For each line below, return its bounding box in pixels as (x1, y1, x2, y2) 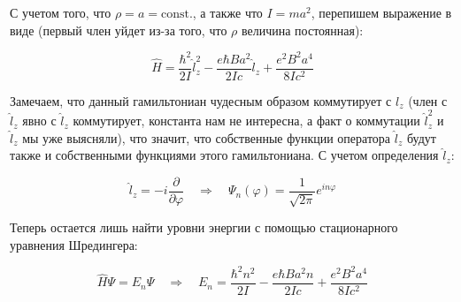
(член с (408, 91, 448, 109)
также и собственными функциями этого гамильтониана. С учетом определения (10, 146, 439, 164)
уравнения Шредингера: (10, 235, 138, 253)
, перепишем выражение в (311, 4, 452, 21)
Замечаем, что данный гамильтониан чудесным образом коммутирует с (10, 91, 392, 109)
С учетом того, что (10, 4, 111, 21)
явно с (22, 111, 57, 130)
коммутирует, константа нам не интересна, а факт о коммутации (73, 111, 420, 130)
